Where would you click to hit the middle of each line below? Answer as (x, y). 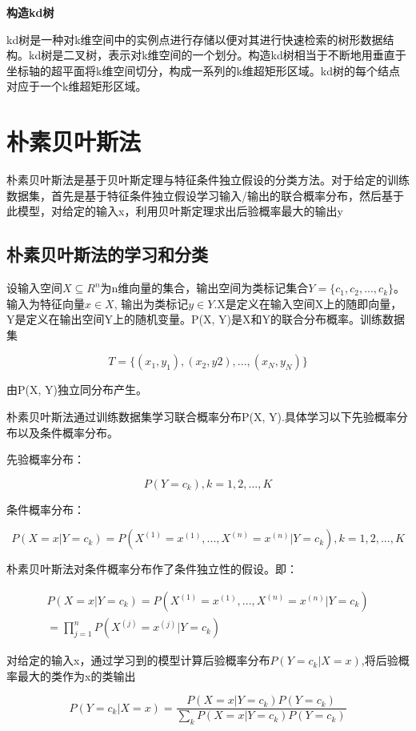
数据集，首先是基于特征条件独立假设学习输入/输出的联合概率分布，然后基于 (205, 195)
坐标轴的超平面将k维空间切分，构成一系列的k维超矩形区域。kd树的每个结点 (203, 70)
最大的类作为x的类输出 (76, 675)
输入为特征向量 (46, 303)
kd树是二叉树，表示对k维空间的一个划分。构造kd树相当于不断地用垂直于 (217, 55)
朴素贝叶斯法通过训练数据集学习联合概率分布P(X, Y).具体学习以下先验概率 (202, 417)
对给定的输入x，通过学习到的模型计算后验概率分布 (138, 660)
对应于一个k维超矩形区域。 (77, 86)
